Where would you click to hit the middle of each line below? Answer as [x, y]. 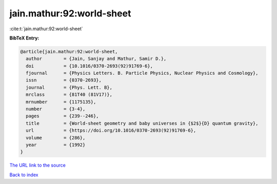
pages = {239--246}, [63, 116]
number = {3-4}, [56, 109]
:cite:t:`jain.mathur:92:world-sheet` [46, 29]
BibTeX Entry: [24, 38]
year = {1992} [56, 145]
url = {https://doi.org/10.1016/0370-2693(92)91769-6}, [111, 130]
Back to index [24, 175]
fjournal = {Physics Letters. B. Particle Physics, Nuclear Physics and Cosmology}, [142, 73]
